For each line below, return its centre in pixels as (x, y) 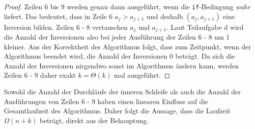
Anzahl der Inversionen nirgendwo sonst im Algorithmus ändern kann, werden (122, 65)
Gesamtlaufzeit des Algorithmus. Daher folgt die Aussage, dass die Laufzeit (117, 111)
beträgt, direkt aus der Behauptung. (94, 120)
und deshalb (165, 16)
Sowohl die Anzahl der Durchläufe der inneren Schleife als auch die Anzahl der (122, 92)
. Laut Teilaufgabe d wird (205, 27)
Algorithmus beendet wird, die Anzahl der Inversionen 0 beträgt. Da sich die (120, 56)
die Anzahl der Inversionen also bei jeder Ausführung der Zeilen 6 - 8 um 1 (117, 37)
